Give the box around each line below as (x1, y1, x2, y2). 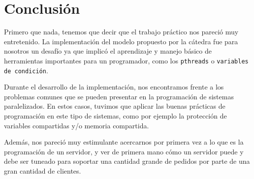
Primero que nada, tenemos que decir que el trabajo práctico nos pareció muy (4, 27, 239, 37)
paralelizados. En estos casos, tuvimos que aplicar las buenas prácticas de (4, 101, 225, 111)
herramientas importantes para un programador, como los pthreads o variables (4, 55, 249, 65)
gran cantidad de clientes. (4, 165, 81, 176)
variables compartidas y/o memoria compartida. (4, 120, 149, 130)
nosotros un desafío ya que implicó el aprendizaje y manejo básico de (4, 46, 212, 56)
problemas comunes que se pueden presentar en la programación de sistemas (4, 91, 234, 101)
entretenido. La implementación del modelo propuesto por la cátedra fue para (4, 36, 238, 46)
